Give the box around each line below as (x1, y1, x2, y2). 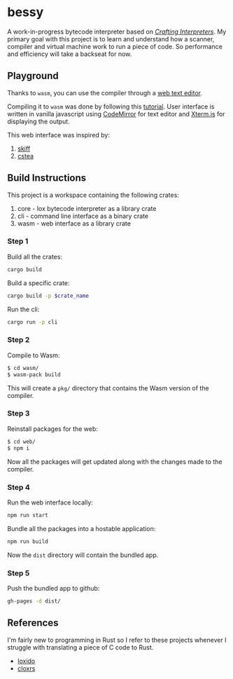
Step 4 (7, 482, 30, 492)
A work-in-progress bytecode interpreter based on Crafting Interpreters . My (7, 27, 227, 36)
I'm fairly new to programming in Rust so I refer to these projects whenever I (7, 636, 227, 644)
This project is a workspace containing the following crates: (7, 191, 180, 199)
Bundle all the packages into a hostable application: (7, 524, 156, 533)
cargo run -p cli (7, 318, 58, 326)
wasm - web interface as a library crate (17, 219, 132, 228)
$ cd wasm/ (7, 364, 39, 371)
